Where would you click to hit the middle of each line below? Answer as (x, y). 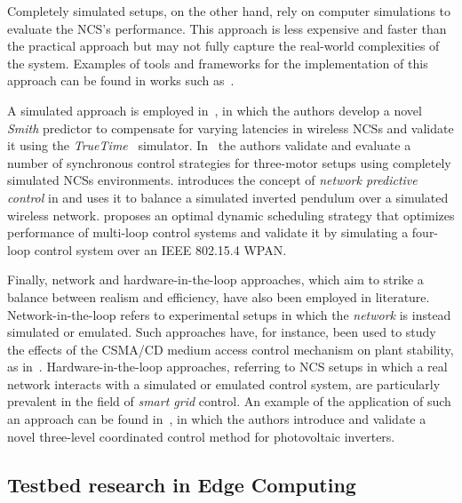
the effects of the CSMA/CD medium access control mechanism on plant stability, (231, 349)
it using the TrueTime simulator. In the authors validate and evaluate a (209, 145)
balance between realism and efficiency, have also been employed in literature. (219, 296)
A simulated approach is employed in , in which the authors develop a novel (215, 110)
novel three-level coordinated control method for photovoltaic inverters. (201, 436)
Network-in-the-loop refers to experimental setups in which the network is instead (229, 314)
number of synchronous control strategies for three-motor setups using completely (229, 162)
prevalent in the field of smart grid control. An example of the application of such (229, 401)
